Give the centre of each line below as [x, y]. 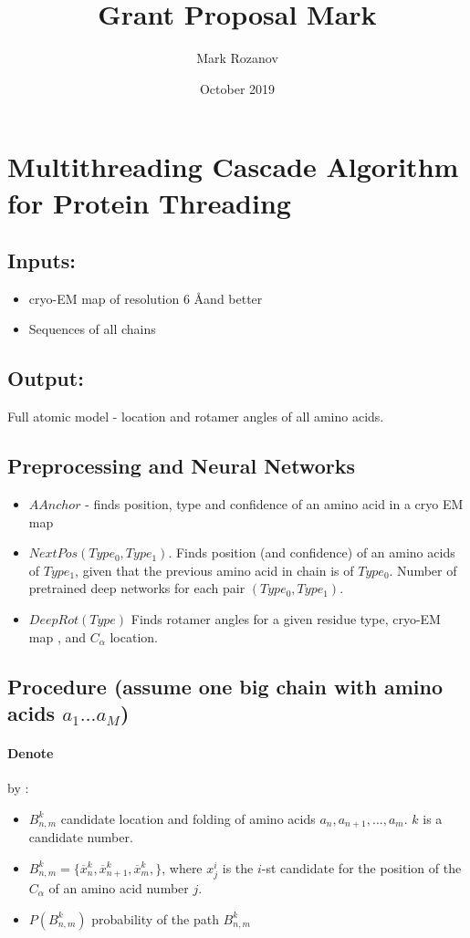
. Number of [423, 570]
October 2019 [237, 88]
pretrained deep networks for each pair [137, 588]
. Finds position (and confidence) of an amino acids [312, 552]
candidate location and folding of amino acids [188, 818]
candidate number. [81, 837]
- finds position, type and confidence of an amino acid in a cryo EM [274, 504]
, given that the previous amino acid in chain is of [214, 570]
